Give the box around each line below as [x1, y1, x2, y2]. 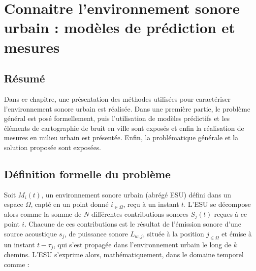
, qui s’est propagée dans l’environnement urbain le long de [53, 239, 231, 249]
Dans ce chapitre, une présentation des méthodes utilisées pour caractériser [4, 93, 231, 104]
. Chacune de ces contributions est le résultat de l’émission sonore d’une [24, 219, 241, 229]
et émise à [222, 228, 252, 238]
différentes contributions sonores [91, 208, 189, 219]
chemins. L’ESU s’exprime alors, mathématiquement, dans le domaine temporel [4, 249, 244, 260]
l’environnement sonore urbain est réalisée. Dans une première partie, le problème [4, 103, 251, 114]
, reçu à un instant [123, 199, 179, 209]
